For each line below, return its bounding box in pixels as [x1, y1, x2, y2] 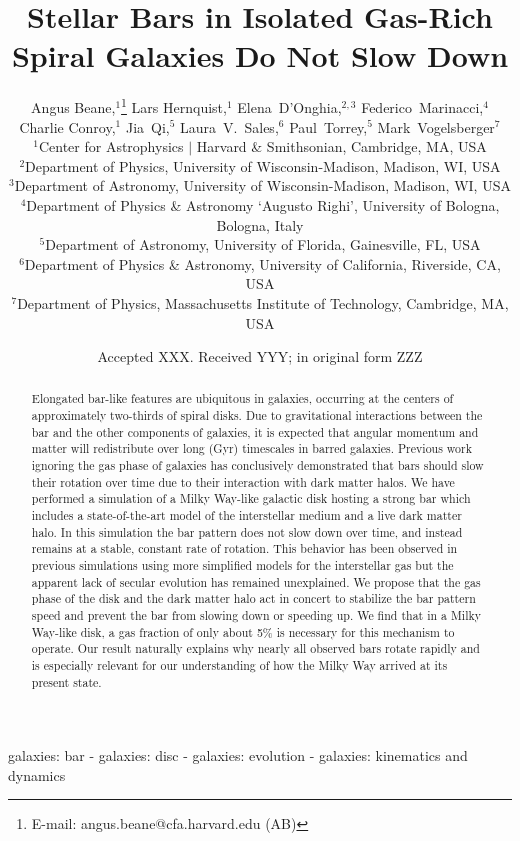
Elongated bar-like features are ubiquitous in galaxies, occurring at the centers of [31, 390, 454, 407]
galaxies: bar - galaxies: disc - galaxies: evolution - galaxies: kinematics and [8, 745, 468, 766]
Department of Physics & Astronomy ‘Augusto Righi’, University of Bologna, [26, 194, 500, 215]
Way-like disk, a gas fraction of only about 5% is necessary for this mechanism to [31, 623, 455, 640]
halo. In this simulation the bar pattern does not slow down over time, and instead [31, 523, 463, 540]
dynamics [8, 764, 66, 785]
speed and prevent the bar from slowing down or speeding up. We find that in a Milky [31, 607, 482, 624]
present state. [31, 673, 102, 690]
